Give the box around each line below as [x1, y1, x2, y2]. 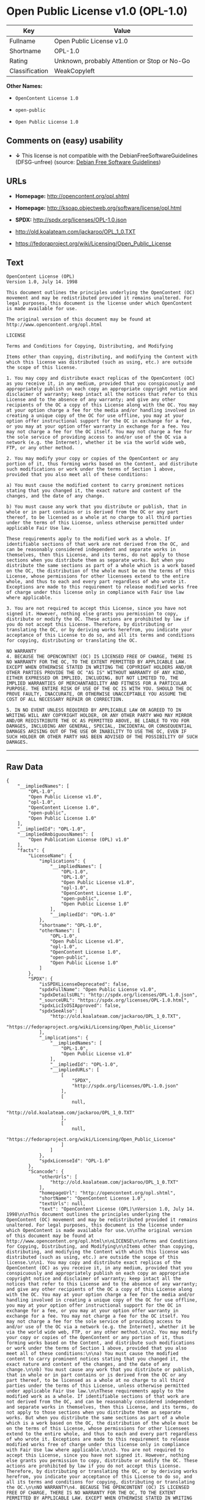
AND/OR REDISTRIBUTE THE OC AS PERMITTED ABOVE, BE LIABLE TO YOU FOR [6, 718, 190, 724]
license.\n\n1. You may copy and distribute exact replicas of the [6, 1260, 182, 1266]
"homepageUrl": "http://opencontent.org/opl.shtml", [38, 1190, 176, 1197]
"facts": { [17, 847, 45, 854]
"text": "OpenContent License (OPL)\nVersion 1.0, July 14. [38, 1206, 195, 1212]
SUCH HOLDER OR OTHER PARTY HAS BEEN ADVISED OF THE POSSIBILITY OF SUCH [6, 734, 198, 740]
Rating [9, 56, 28, 65]
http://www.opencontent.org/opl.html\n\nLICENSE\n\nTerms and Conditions [6, 1238, 198, 1244]
